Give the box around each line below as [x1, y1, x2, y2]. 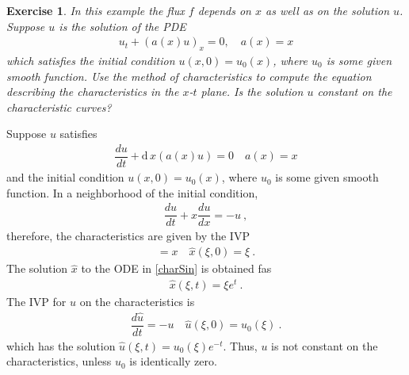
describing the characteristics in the [6, 83, 179, 100]
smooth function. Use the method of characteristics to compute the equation [6, 67, 372, 84]
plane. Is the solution [201, 83, 304, 100]
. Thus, [223, 337, 258, 354]
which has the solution [6, 337, 116, 354]
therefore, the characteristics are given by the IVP [6, 228, 250, 244]
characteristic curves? [6, 98, 112, 115]
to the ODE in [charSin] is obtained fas [81, 260, 272, 277]
